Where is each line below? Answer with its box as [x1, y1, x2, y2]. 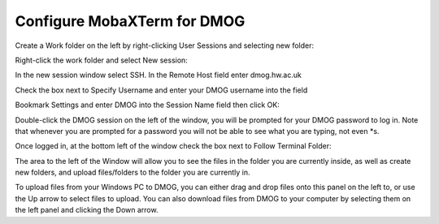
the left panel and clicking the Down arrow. [15, 205, 159, 215]
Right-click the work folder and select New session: [15, 55, 189, 65]
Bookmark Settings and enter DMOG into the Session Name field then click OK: [15, 100, 280, 110]
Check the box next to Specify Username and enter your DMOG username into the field [15, 85, 308, 95]
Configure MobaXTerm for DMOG [15, 12, 246, 30]
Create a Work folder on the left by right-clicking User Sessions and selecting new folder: [15, 41, 315, 50]
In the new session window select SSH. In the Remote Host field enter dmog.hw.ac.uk [15, 70, 302, 80]
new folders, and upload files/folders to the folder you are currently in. [15, 167, 250, 178]
